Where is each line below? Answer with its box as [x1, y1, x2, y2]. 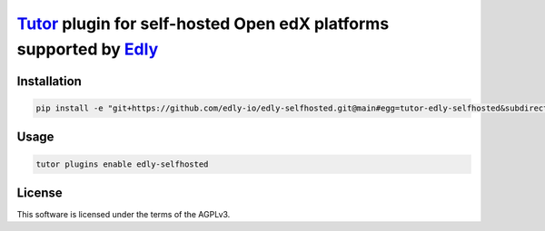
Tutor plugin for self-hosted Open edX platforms [16, 14, 390, 34]
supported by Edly [16, 39, 159, 59]
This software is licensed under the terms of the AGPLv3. [16, 209, 231, 220]
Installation [16, 73, 82, 89]
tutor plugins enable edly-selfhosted [35, 159, 209, 169]
